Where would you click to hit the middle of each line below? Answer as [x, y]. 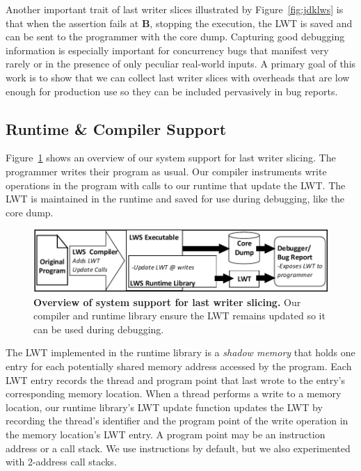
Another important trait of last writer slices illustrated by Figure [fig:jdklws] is [175, 9]
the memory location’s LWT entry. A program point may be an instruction [166, 434]
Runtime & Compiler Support [116, 128]
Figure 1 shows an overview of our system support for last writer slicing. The [171, 158]
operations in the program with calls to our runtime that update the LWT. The [176, 185]
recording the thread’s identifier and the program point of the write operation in [177, 421]
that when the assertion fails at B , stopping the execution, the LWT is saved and [179, 23]
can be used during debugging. [99, 329]
